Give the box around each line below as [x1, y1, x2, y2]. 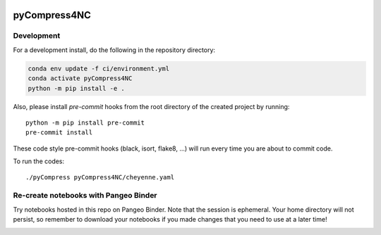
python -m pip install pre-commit [25, 118, 145, 127]
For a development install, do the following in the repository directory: [13, 46, 215, 54]
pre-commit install [25, 129, 93, 136]
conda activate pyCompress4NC [28, 75, 133, 82]
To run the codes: [13, 157, 65, 165]
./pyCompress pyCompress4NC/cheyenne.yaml [25, 173, 175, 182]
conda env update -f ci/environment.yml [28, 64, 169, 72]
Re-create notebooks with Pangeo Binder [13, 191, 158, 201]
